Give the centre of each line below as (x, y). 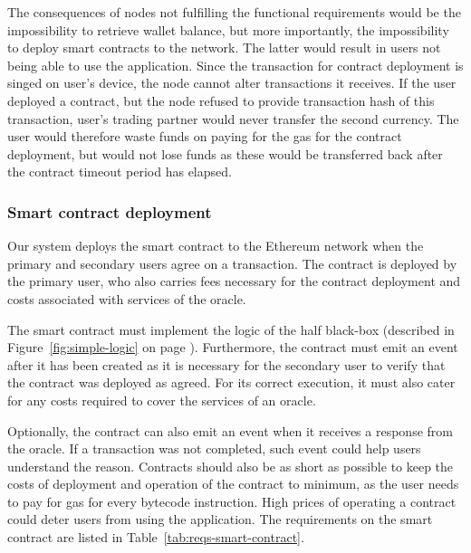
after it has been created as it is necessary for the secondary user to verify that (226, 364)
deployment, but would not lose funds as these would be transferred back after (225, 153)
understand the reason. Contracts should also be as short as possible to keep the (231, 466)
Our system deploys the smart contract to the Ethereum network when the (216, 246)
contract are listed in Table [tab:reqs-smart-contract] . (156, 537)
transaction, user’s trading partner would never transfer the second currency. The (233, 118)
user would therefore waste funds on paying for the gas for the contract (205, 136)
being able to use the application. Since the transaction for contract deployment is (235, 65)
